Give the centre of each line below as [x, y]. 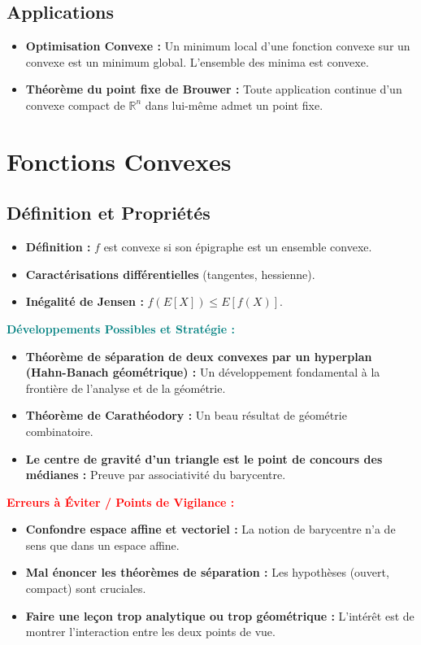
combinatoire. [59, 431]
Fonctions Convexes [119, 161]
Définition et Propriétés [109, 213]
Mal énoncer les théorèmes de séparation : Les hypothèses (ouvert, [207, 572]
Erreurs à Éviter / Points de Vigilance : [121, 501]
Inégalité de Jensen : [85, 301]
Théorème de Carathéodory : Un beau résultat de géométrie [186, 415]
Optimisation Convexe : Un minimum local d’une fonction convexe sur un [218, 46]
